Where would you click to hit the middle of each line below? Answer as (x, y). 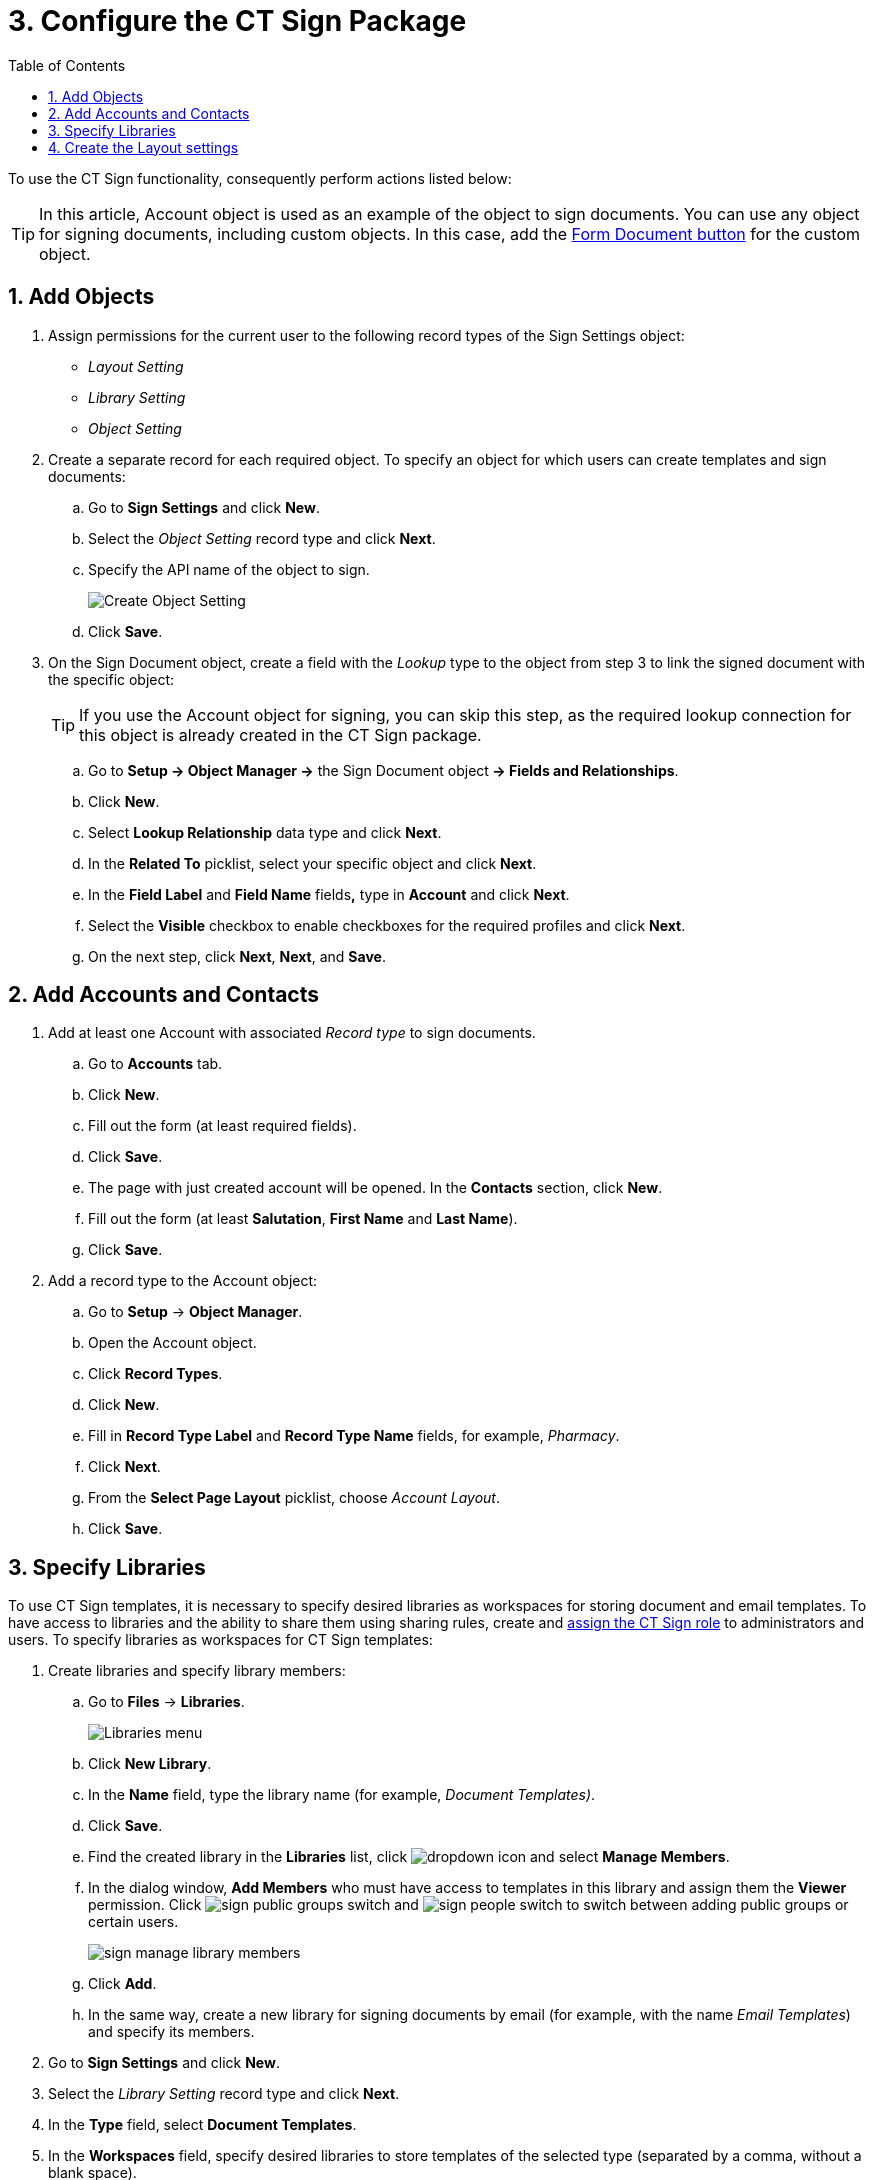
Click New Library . (150, 1764)
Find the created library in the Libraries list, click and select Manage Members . (409, 1857)
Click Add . (122, 1984)
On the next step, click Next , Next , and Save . (237, 956)
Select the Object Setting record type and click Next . (262, 538)
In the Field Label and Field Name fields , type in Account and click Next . (329, 894)
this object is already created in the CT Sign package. (280, 734)
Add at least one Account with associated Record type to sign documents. (292, 1033)
